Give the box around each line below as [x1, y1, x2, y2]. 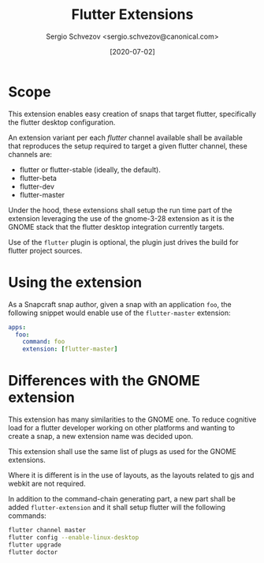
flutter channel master [8, 527, 87, 535]
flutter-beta [19, 173, 58, 182]
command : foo [22, 338, 65, 346]
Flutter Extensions [71, 6, 194, 24]
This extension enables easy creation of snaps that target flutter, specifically [8, 109, 257, 118]
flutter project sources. [8, 246, 83, 255]
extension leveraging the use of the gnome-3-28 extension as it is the [8, 213, 235, 223]
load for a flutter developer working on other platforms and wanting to [8, 423, 235, 433]
